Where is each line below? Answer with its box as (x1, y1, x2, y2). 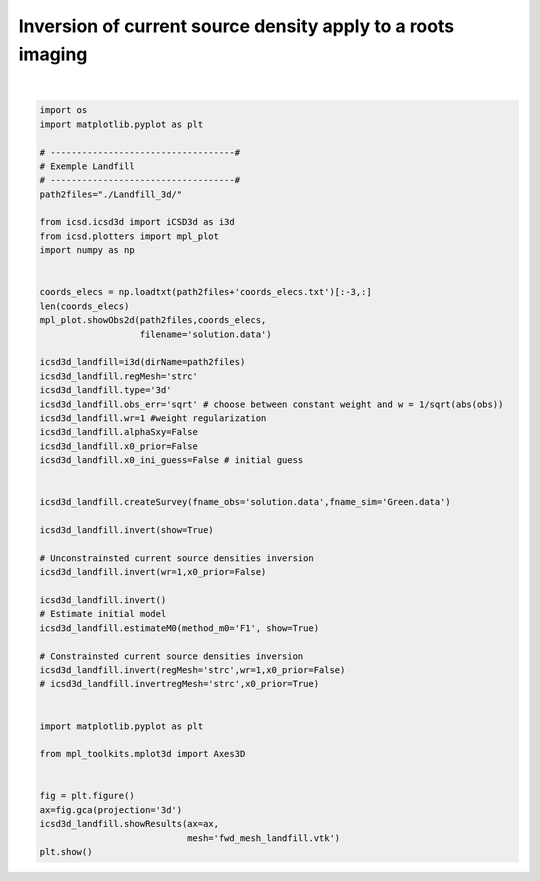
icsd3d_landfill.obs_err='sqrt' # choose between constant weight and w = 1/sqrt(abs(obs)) (39, 398, 504, 410)
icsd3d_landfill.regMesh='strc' (39, 370, 199, 382)
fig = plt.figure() (39, 790, 135, 802)
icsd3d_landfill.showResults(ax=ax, (39, 818, 220, 830)
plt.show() (39, 846, 93, 858)
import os (39, 105, 88, 116)
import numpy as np (39, 245, 135, 256)
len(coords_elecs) (39, 300, 130, 312)
